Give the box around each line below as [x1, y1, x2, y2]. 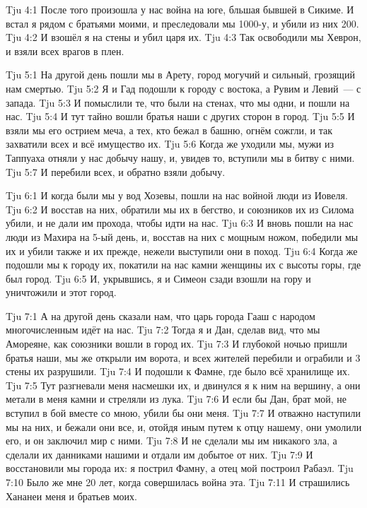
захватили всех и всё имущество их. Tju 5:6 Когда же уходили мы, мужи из [6, 136, 334, 151]
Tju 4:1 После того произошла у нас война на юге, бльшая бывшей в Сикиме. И [6, 2, 354, 16]
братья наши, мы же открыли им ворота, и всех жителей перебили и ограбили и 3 [6, 350, 361, 365]
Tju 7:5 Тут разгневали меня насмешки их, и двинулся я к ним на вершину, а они [6, 377, 361, 392]
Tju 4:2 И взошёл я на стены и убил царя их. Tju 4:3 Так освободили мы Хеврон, [6, 30, 361, 45]
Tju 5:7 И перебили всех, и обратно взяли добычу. [6, 164, 226, 179]
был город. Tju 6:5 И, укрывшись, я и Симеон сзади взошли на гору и [6, 271, 311, 285]
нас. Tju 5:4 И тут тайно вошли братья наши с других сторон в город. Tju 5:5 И [6, 109, 355, 124]
